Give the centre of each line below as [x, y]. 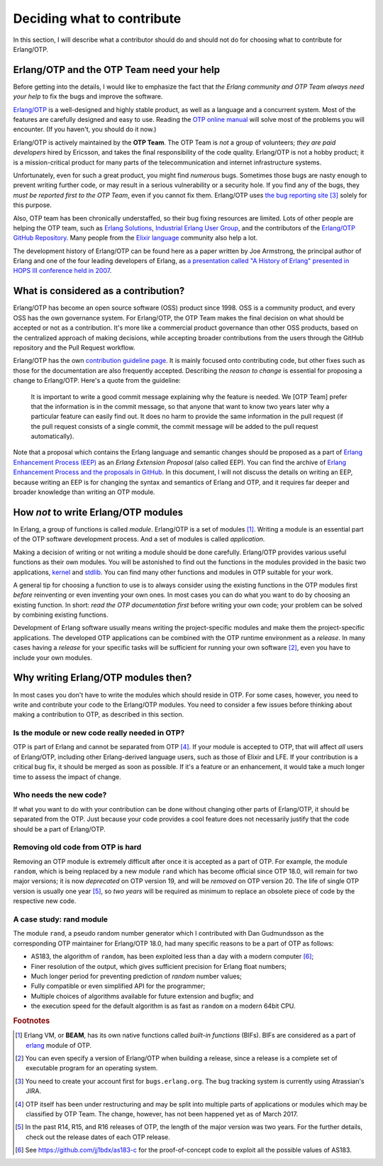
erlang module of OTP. [59, 1045]
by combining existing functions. [61, 615]
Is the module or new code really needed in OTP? [99, 733]
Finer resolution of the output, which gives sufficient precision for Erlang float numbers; [159, 966]
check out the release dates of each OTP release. [98, 1137]
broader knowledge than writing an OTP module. [84, 492]
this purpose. [33, 205]
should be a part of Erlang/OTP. [59, 829]
